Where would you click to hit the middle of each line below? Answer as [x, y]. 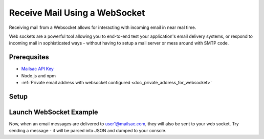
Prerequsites [29, 57]
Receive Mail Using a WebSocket [77, 13]
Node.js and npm [39, 75]
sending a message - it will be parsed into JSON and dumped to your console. [88, 131]
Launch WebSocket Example [54, 112]
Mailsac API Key [37, 69]
